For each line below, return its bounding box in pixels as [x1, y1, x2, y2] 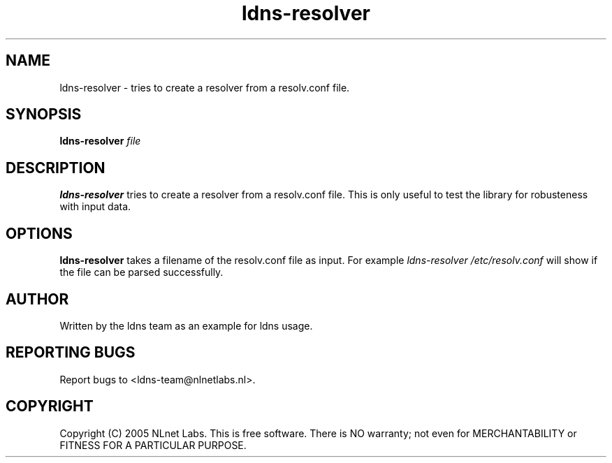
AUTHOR [6, 290, 69, 308]
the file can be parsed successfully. [59, 266, 224, 279]
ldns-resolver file [59, 135, 141, 147]
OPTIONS [6, 224, 73, 242]
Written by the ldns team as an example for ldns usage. [59, 319, 313, 332]
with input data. [59, 200, 131, 213]
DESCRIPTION [6, 159, 105, 177]
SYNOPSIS [6, 105, 82, 124]
